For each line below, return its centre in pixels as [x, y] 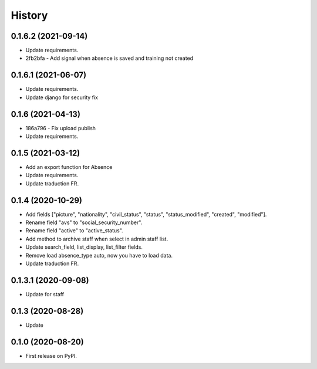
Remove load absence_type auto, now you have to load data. [99, 255]
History [29, 15]
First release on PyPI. [51, 356]
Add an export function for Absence [69, 167]
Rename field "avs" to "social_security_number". [84, 222]
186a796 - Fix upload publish [61, 128]
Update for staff [45, 294]
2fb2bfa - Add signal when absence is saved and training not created [109, 58]
